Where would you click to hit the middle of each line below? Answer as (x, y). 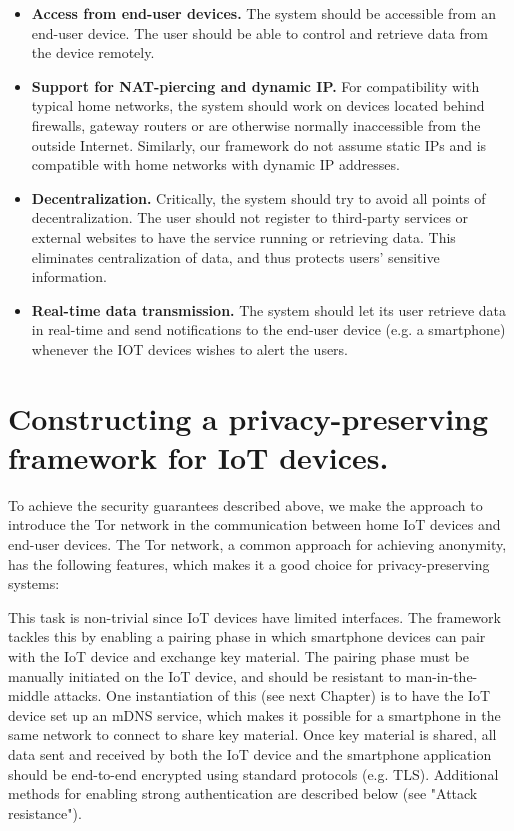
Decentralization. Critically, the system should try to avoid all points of (258, 197)
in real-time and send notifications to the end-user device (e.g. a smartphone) (268, 329)
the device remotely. (93, 52)
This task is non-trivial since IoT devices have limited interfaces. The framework (254, 616)
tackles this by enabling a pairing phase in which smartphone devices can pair (247, 636)
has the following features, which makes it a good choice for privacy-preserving (249, 563)
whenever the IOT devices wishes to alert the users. (190, 348)
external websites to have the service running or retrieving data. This (243, 236)
